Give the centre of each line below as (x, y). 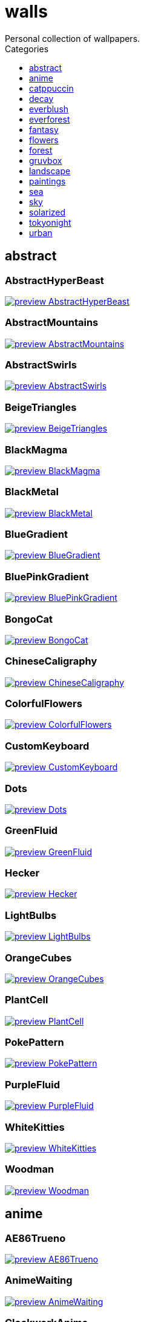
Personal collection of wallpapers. (73, 38)
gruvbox (46, 160)
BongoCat (29, 619)
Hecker (22, 873)
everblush (49, 109)
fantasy (44, 129)
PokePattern (34, 1042)
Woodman (30, 1169)
